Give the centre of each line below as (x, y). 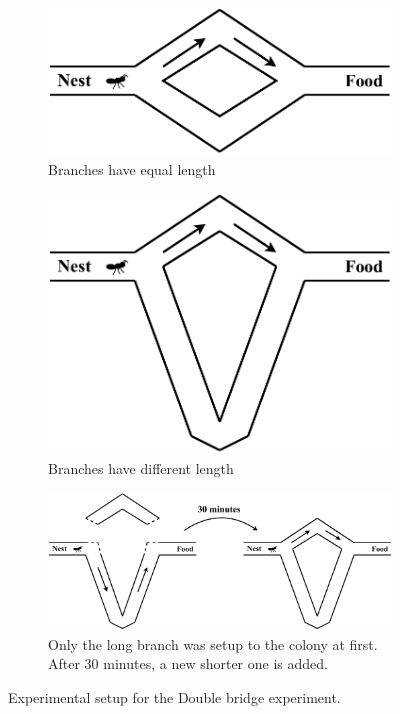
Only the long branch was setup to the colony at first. (213, 643)
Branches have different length (141, 467)
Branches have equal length (132, 169)
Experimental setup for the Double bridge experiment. (174, 696)
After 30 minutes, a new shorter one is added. (188, 663)
